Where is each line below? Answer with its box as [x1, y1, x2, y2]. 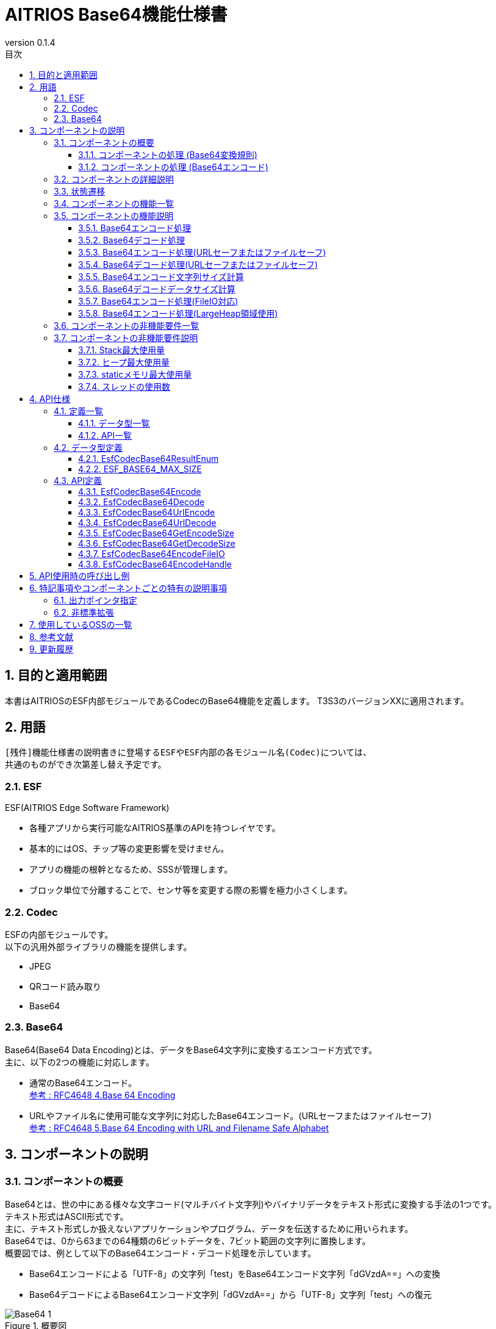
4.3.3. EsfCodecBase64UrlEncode [78, 506, 215, 517]
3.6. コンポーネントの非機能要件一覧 [54, 320, 199, 331]
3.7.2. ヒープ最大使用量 [78, 356, 170, 367]
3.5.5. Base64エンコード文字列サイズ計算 [78, 271, 244, 282]
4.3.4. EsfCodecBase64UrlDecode [78, 517, 217, 528]
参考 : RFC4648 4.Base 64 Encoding [29, 1089, 176, 1100]
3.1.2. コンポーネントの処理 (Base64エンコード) [78, 161, 268, 172]
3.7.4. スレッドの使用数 [78, 381, 170, 392]
